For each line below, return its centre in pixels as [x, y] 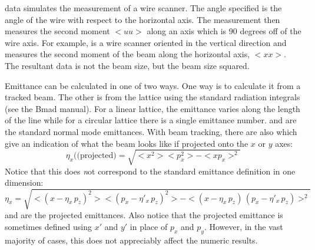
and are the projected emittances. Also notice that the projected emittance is [144, 215]
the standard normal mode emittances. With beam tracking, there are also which [151, 131]
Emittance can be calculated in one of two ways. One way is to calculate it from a [153, 85]
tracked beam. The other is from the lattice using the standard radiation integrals [152, 97]
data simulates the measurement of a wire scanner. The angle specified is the [143, 8]
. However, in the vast [243, 226]
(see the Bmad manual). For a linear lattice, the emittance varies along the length [152, 108]
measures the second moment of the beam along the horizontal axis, [127, 54]
